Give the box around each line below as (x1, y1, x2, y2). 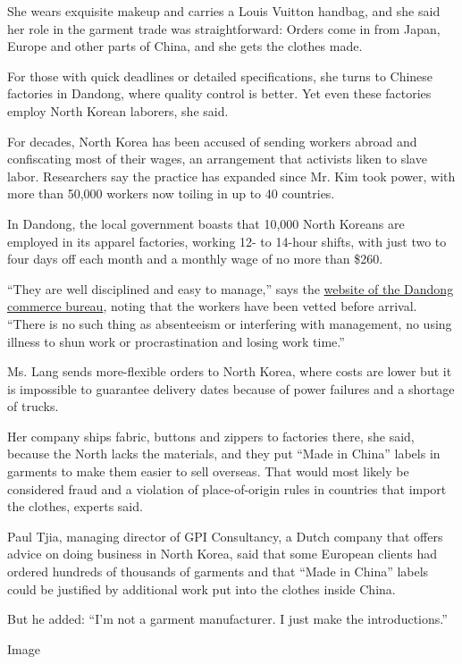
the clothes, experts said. (7, 497, 143, 516)
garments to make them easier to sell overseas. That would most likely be (7, 462, 409, 481)
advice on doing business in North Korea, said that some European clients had (7, 544, 438, 563)
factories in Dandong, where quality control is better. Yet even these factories (7, 84, 432, 103)
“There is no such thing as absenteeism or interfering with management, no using (7, 314, 452, 332)
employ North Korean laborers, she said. (7, 101, 229, 120)
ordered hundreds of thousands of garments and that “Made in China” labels (7, 562, 429, 581)
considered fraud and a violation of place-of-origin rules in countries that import (7, 479, 447, 498)
